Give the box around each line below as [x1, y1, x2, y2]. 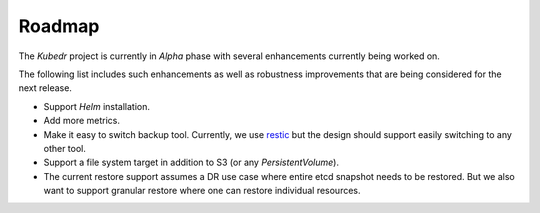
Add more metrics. [43, 115, 120, 127]
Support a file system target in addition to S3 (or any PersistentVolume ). [43, 156, 340, 169]
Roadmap [18, 15, 100, 37]
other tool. [43, 142, 87, 154]
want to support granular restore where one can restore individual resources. [43, 185, 361, 197]
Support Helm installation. [43, 100, 150, 112]
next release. [18, 82, 72, 94]
